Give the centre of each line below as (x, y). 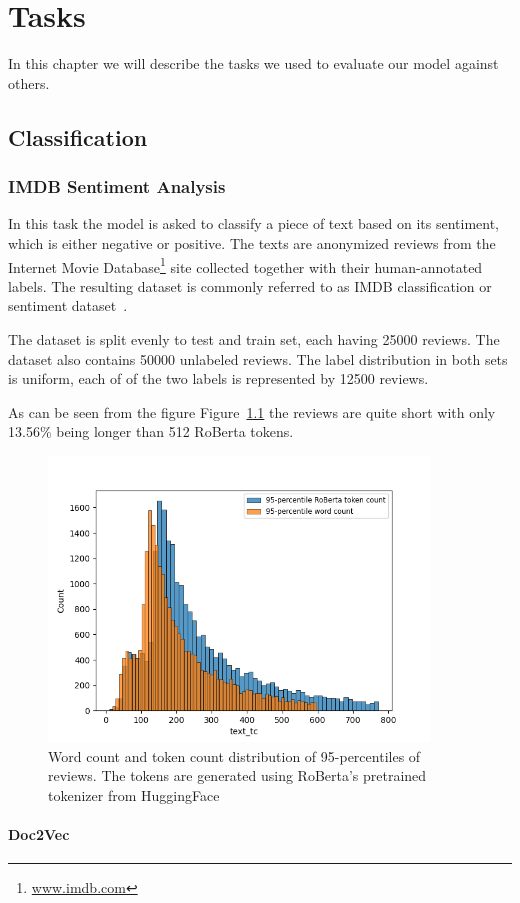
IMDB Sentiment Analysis (117, 186)
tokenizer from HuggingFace (134, 794)
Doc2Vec (39, 834)
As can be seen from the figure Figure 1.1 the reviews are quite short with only (252, 411)
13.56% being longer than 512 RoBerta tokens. (151, 431)
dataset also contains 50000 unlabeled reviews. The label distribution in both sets (258, 358)
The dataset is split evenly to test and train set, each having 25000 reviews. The (254, 338)
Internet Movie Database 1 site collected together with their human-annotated (245, 265)
